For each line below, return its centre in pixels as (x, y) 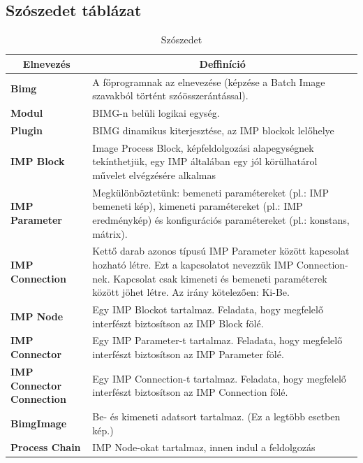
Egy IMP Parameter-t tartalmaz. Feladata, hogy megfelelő (217, 340)
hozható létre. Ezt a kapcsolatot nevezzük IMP (193, 265)
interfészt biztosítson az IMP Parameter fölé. (188, 354)
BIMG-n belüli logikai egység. (156, 113)
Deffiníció (222, 63)
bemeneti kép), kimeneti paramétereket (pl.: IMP (198, 206)
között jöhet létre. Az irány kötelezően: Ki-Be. (191, 292)
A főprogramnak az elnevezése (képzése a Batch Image (209, 81)
